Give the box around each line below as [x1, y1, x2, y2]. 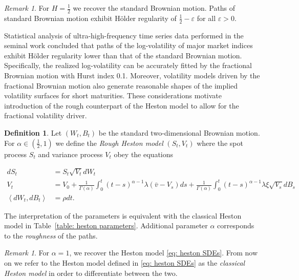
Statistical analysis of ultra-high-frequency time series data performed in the [4, 30, 244, 40]
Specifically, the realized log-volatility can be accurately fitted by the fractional [4, 60, 252, 71]
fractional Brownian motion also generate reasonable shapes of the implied [4, 80, 238, 91]
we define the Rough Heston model [55, 137, 163, 148]
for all [197, 12, 216, 23]
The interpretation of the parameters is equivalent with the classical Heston [4, 210, 242, 221]
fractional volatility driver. [4, 110, 87, 121]
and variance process [38, 148, 103, 159]
